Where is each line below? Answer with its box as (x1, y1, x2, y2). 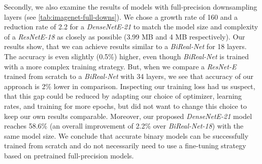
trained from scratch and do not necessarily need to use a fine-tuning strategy (4, 140, 246, 151)
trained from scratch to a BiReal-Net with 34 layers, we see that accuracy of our (4, 71, 253, 81)
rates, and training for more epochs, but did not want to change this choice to (4, 100, 247, 111)
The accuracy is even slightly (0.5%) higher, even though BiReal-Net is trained (4, 51, 249, 61)
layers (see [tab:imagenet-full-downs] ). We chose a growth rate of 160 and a (4, 11, 238, 22)
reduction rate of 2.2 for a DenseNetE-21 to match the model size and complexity (4, 21, 258, 32)
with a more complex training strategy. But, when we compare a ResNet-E (4, 61, 237, 71)
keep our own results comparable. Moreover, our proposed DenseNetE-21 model (4, 110, 252, 121)
